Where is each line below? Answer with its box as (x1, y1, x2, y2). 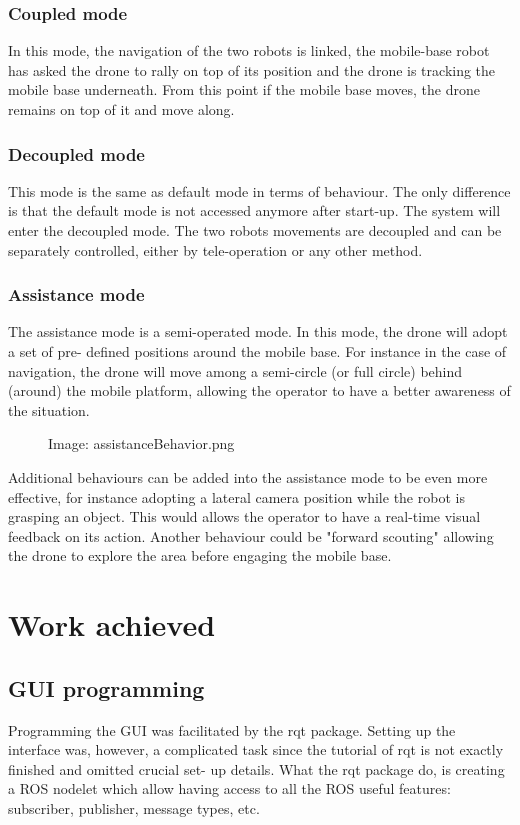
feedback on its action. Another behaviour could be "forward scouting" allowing (8, 525, 494, 546)
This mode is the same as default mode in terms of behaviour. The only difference (8, 180, 511, 201)
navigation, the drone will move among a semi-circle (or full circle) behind (8, 360, 463, 381)
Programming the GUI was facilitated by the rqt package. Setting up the (8, 719, 456, 740)
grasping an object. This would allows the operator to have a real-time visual (8, 506, 481, 527)
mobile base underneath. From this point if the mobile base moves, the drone (8, 79, 480, 100)
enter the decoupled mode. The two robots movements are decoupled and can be (8, 220, 502, 240)
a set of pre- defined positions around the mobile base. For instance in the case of (8, 341, 507, 361)
